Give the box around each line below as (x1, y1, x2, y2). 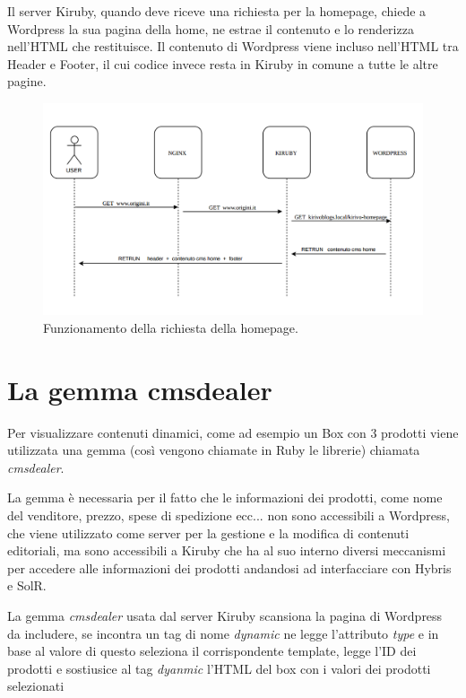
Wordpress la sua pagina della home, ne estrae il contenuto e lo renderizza (7, 19, 414, 38)
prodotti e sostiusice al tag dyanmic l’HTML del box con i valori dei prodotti (7, 659, 431, 677)
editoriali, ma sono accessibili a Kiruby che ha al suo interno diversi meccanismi (7, 541, 446, 560)
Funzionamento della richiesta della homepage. (43, 318, 298, 336)
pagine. (7, 72, 47, 91)
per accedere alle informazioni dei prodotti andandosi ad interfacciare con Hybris (7, 558, 452, 577)
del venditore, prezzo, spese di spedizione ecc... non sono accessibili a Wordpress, (7, 506, 450, 525)
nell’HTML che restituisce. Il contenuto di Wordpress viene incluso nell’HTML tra (7, 37, 459, 56)
